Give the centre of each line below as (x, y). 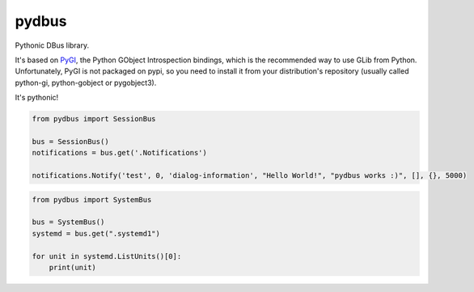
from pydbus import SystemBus (92, 199)
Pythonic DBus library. (52, 45)
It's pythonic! (37, 98)
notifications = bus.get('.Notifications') (120, 153)
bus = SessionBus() (70, 141)
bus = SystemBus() (68, 222)
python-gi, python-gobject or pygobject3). (86, 83)
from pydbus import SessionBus (94, 119)
